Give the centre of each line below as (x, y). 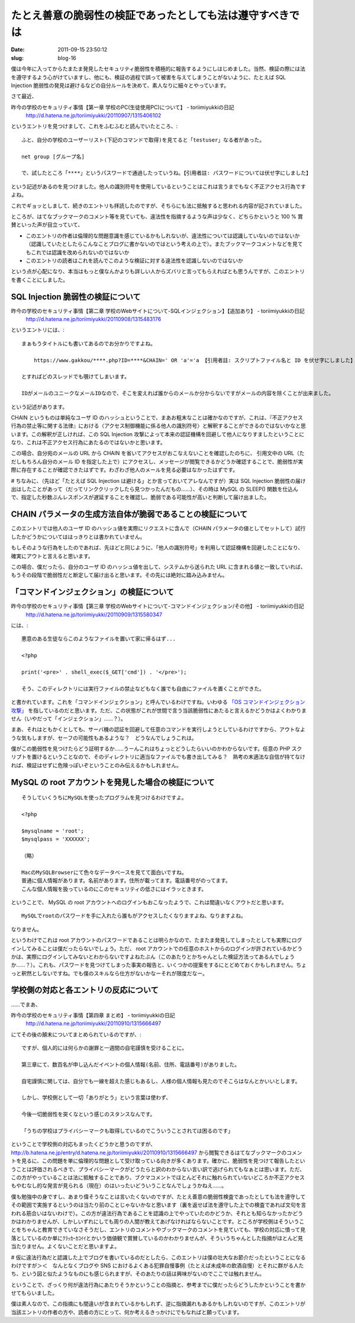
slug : (17, 58)
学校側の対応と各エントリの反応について (85, 990)
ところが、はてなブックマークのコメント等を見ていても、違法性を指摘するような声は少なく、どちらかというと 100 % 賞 (157, 216)
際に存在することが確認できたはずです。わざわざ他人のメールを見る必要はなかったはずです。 (125, 470)
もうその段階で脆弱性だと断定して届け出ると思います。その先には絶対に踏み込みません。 (119, 575)
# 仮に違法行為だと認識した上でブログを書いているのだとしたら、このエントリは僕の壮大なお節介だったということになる (158, 1257)
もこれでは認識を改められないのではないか (78, 252)
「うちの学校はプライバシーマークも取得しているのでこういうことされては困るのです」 (128, 1131)
